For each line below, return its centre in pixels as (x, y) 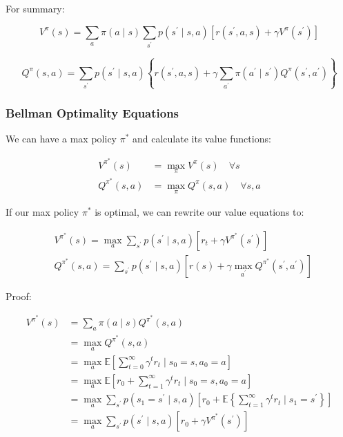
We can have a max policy (61, 138)
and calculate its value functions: (202, 138)
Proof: (19, 296)
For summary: (35, 8)
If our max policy (42, 212)
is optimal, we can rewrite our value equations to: (199, 212)
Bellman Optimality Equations (92, 112)
